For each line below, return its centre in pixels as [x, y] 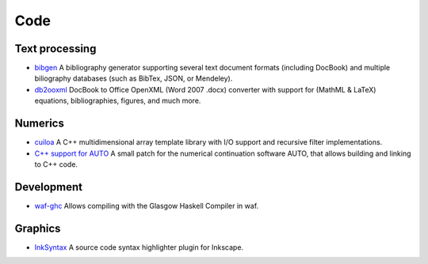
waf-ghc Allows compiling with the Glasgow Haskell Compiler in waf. [147, 206]
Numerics [40, 124]
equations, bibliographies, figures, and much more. [118, 101]
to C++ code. [56, 164]
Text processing [55, 49]
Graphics [38, 228]
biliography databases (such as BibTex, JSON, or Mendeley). [134, 78]
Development [49, 187]
